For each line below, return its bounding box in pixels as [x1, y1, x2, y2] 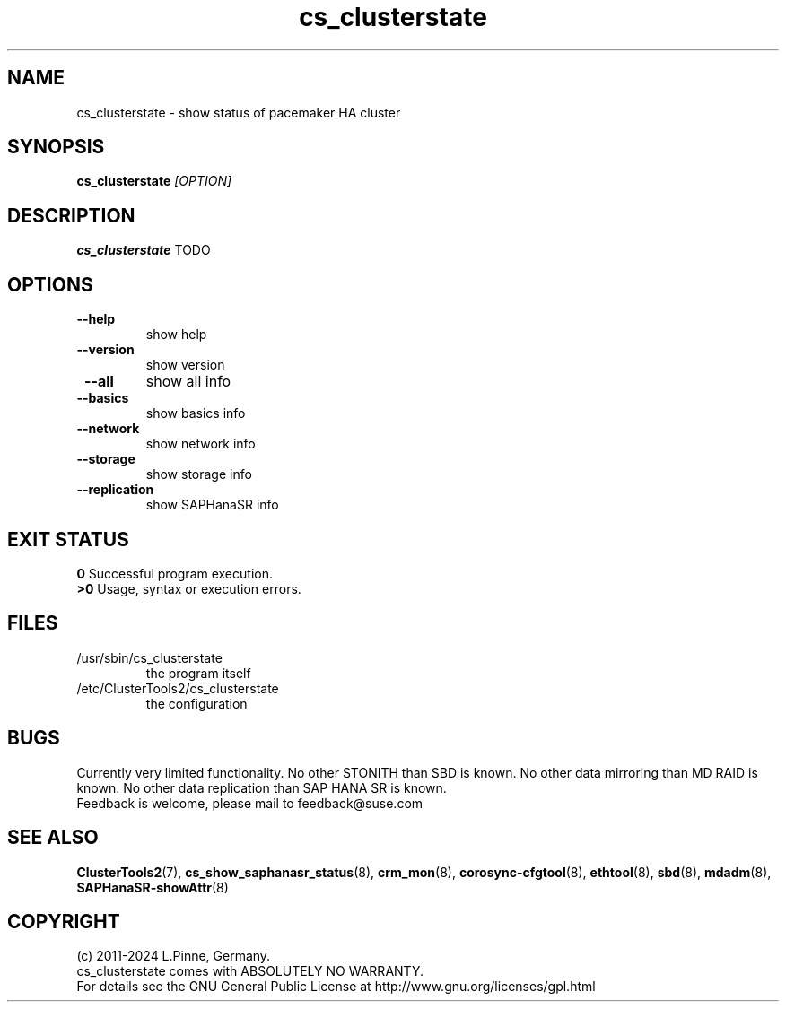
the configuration [145, 695, 248, 711]
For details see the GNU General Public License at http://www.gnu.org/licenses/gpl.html [76, 979, 596, 995]
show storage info [145, 466, 252, 483]
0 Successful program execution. [76, 565, 273, 581]
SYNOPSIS [7, 135, 105, 159]
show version [145, 357, 225, 373]
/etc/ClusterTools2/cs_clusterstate [76, 680, 279, 696]
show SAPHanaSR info [145, 497, 279, 513]
